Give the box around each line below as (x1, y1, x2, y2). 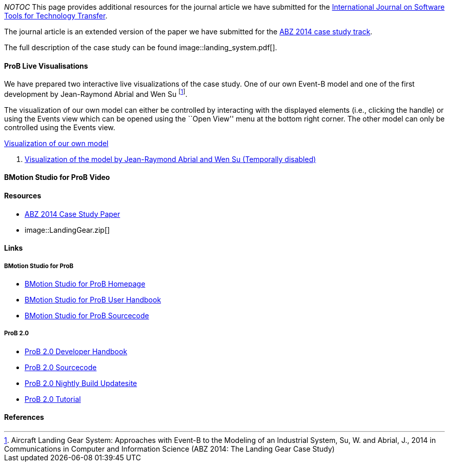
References (4, 413, 44, 422)
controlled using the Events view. (4, 123, 115, 132)
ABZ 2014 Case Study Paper (25, 209, 120, 218)
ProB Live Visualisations (4, 61, 88, 70)
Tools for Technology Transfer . (4, 11, 108, 20)
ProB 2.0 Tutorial (25, 394, 81, 403)
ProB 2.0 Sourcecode (25, 362, 97, 372)
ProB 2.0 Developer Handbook (25, 347, 128, 356)
